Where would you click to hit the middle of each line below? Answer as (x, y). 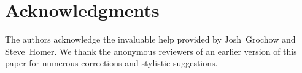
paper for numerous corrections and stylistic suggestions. (111, 63)
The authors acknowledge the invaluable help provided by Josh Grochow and (150, 39)
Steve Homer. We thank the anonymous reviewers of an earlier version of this (151, 51)
